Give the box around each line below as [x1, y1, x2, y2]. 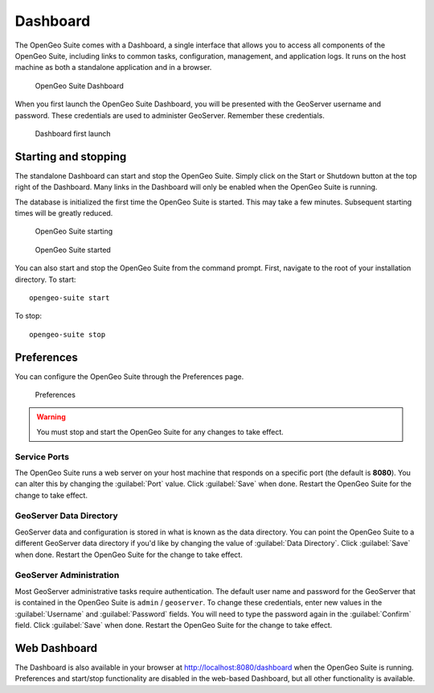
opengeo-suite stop [29, 330, 106, 339]
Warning [36, 412, 66, 422]
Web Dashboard [14, 641, 98, 655]
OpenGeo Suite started [35, 245, 112, 254]
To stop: [14, 311, 43, 321]
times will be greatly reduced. [14, 208, 113, 217]
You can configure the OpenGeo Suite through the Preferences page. [14, 371, 244, 382]
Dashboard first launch [35, 129, 111, 138]
